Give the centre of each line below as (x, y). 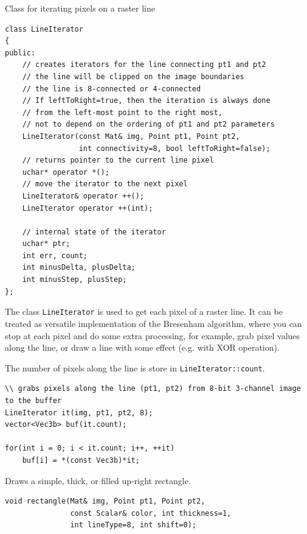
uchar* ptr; (46, 244)
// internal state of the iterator (94, 232)
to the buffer (33, 400)
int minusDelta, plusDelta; (79, 268)
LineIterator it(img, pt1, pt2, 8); (79, 413)
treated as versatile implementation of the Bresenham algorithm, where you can (153, 323)
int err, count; (55, 255)
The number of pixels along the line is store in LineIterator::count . (135, 367)
